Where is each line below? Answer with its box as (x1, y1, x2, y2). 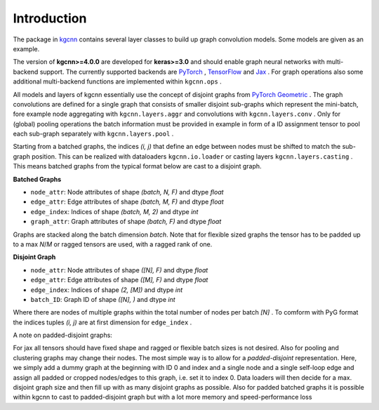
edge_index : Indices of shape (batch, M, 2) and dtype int (30, 207, 199, 216)
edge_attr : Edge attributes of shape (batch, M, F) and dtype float (30, 197, 224, 206)
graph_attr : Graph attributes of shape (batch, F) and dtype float (30, 218, 222, 226)
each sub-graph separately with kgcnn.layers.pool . (13, 130, 174, 138)
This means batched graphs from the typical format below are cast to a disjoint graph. (13, 162, 262, 171)
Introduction (13, 11, 87, 26)
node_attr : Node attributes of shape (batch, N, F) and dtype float (30, 188, 224, 197)
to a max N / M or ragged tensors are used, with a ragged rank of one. (13, 239, 213, 249)
